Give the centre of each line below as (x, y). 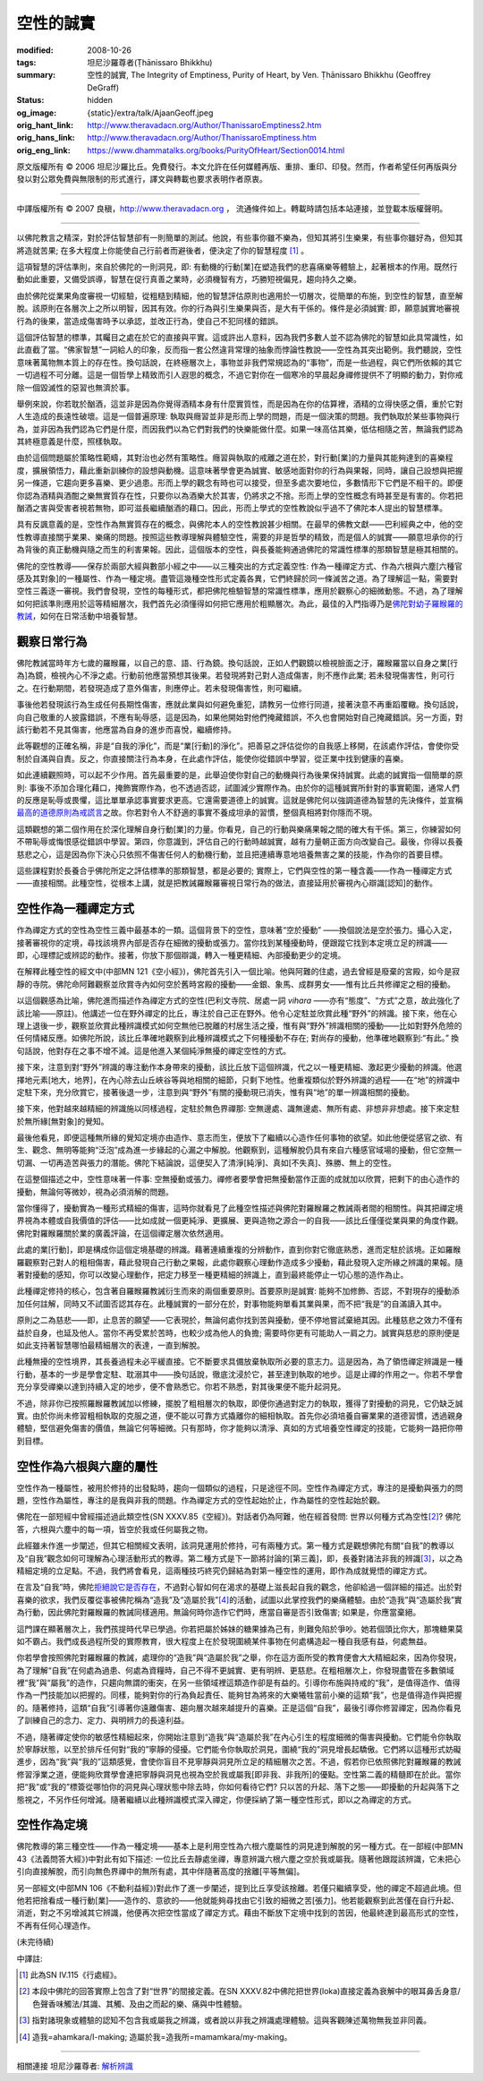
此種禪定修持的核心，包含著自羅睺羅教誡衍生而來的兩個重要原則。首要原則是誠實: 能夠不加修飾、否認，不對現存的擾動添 (238, 1291)
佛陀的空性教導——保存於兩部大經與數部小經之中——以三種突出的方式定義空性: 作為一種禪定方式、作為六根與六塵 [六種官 (240, 566)
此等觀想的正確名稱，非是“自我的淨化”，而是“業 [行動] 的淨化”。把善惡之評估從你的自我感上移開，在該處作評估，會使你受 (238, 746)
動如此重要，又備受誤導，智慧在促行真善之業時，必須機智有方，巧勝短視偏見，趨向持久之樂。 (189, 279)
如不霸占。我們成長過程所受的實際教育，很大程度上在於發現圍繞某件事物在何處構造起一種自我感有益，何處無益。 (224, 1641)
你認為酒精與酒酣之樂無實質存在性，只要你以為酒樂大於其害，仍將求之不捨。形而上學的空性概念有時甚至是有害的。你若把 (240, 495)
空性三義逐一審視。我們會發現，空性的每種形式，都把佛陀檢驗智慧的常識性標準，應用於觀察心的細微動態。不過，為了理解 (240, 591)
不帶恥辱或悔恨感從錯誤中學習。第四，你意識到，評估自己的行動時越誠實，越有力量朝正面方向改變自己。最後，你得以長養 (240, 842)
